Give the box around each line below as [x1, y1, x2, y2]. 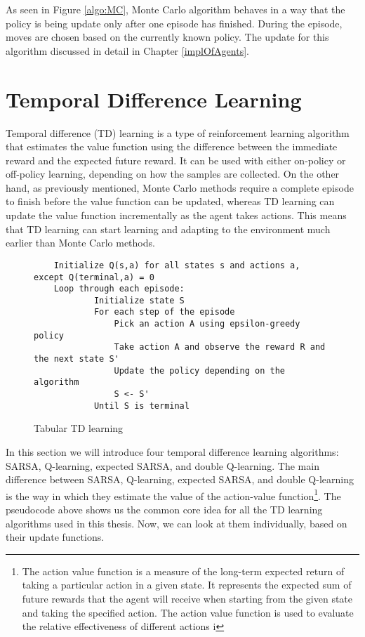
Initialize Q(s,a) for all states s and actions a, [53, 260, 300, 270]
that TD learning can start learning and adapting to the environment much [6, 221, 331, 236]
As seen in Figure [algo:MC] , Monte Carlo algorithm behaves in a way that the [6, 2, 345, 16]
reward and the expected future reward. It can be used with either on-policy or [6, 152, 346, 167]
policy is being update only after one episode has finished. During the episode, [6, 15, 343, 30]
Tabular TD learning [34, 421, 124, 435]
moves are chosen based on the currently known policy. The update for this [6, 29, 329, 44]
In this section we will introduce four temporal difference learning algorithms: [6, 444, 339, 459]
